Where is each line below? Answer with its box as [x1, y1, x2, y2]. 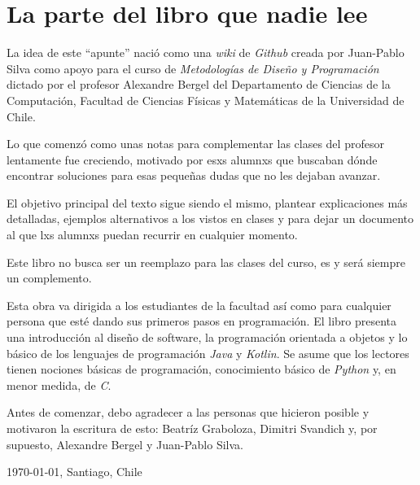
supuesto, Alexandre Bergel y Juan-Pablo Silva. [7, 435, 243, 452]
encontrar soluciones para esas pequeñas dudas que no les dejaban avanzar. [7, 167, 381, 184]
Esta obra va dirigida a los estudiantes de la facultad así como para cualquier [7, 296, 392, 313]
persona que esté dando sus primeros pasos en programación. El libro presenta [7, 312, 397, 330]
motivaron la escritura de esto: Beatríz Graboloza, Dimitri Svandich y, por [7, 420, 378, 436]
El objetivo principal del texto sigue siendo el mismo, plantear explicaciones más [7, 194, 408, 211]
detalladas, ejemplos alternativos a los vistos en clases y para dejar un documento [7, 210, 414, 227]
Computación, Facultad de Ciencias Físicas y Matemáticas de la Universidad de [7, 91, 405, 108]
